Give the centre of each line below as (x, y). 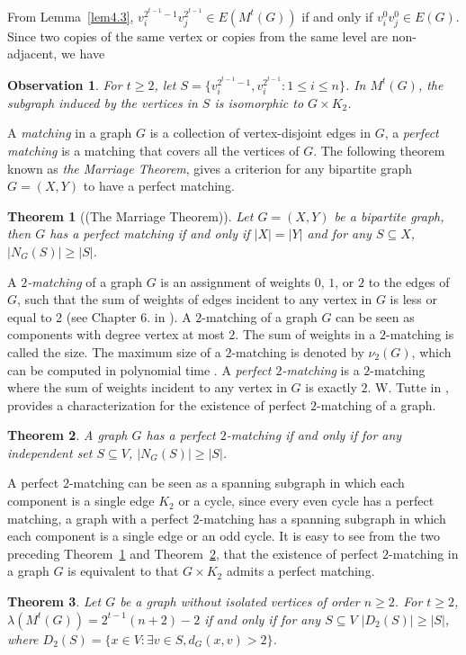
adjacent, (32, 54)
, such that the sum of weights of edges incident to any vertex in (195, 299)
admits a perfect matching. (300, 571)
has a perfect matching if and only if (150, 233)
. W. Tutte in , (408, 387)
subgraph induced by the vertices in (103, 102)
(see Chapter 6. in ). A (129, 316)
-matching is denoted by (298, 351)
